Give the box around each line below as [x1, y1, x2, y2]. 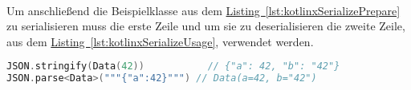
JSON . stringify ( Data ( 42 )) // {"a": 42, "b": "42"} [6, 61, 340, 72]
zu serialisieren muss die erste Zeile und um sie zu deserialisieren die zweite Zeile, [6, 18, 405, 34]
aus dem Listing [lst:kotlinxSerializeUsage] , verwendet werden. [6, 33, 314, 49]
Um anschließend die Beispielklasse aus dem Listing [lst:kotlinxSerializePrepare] [6, 2, 401, 18]
